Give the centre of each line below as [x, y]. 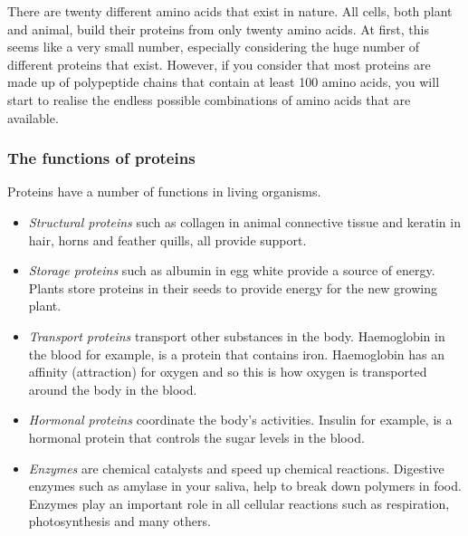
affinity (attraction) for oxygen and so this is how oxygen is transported [228, 372]
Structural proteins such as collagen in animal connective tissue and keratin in [244, 221]
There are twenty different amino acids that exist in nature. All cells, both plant [230, 11]
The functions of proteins [101, 158]
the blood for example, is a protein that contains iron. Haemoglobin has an [237, 354]
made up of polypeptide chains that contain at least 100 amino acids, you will [224, 82]
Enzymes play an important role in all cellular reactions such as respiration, [239, 503]
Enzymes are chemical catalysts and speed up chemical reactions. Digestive [236, 468]
